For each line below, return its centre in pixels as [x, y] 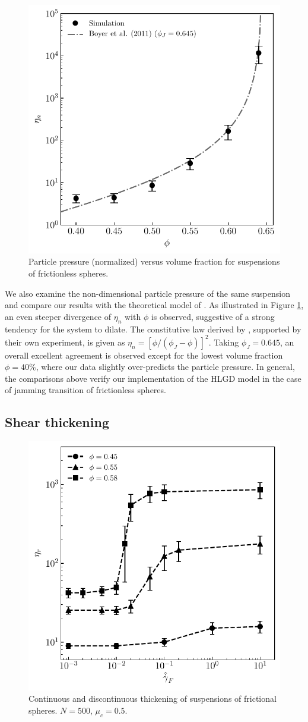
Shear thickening [57, 422]
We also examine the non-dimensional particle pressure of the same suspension [147, 293]
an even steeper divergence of [58, 316]
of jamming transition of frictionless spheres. [85, 390]
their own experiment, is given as [65, 342]
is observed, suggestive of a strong [213, 316]
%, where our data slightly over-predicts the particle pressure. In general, [162, 367]
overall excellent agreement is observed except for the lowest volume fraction [144, 355]
